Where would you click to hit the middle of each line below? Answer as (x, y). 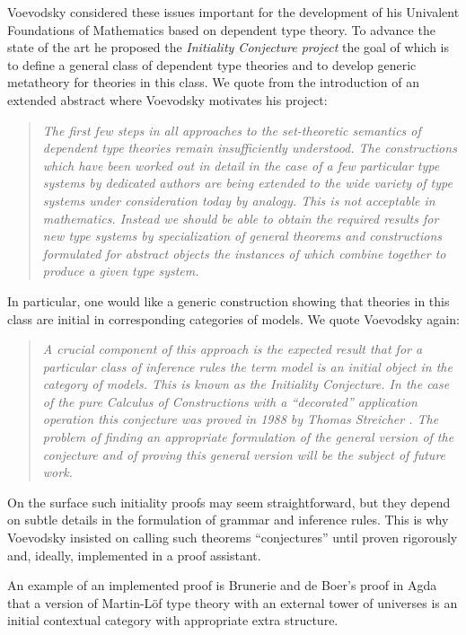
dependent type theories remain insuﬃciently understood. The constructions (250, 148)
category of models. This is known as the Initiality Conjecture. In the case (246, 384)
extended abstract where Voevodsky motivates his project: (167, 99)
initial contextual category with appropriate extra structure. (173, 620)
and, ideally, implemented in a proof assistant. (134, 555)
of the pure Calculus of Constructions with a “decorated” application (230, 401)
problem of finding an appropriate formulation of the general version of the (248, 437)
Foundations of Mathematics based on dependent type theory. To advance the (221, 29)
